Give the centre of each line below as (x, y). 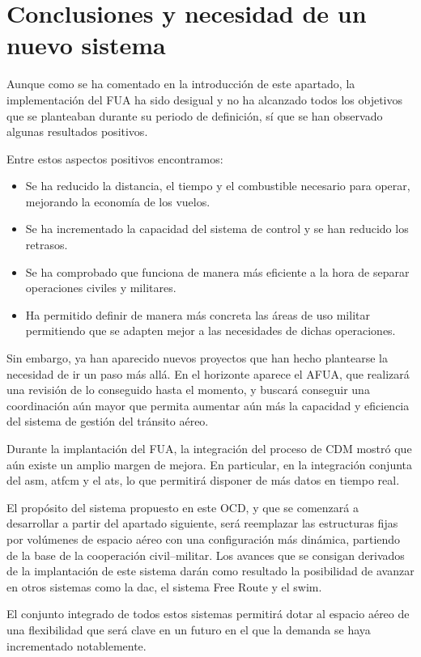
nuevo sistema (86, 45)
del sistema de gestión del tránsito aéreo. (108, 421)
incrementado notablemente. (77, 645)
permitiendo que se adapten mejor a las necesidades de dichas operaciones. (210, 331)
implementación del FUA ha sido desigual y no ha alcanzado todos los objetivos (205, 99)
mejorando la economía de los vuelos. (118, 201)
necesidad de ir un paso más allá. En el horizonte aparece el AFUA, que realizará (208, 373)
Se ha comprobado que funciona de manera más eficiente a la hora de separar (217, 271)
